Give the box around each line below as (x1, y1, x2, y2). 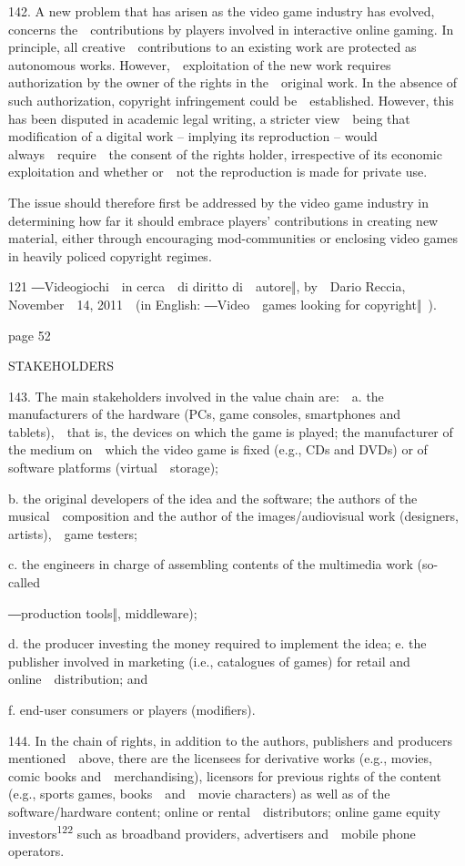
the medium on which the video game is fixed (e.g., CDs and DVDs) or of (8, 440, 428, 459)
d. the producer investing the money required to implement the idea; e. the (8, 634, 427, 653)
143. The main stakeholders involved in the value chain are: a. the (8, 386, 384, 405)
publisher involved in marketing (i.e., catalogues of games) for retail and (8, 651, 410, 670)
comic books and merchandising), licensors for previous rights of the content (8, 766, 441, 785)
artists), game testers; (8, 524, 137, 543)
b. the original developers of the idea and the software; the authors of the (8, 488, 418, 507)
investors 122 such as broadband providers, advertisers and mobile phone (8, 820, 416, 842)
